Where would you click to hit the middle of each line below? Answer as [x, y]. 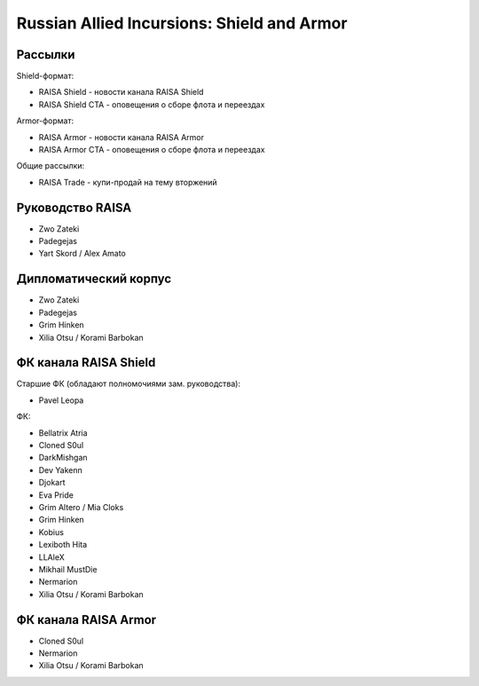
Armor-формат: [45, 121]
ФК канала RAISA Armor [86, 620]
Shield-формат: [45, 76]
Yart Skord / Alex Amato [82, 254]
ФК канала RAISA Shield [86, 363]
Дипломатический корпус [94, 279]
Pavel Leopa [61, 400]
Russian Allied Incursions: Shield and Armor [182, 23]
